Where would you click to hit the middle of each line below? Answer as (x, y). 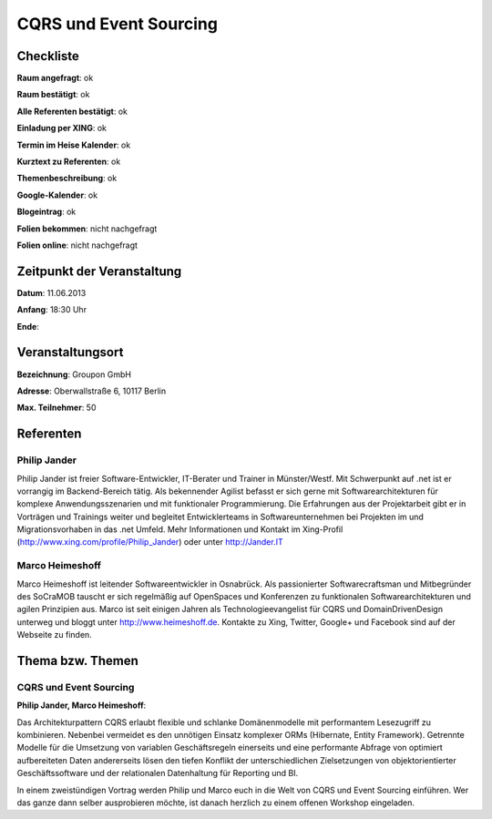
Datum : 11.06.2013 (51, 292)
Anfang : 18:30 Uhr (51, 310)
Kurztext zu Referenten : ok (69, 162)
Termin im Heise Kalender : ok (74, 145)
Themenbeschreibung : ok (67, 179)
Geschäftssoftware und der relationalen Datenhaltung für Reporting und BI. (158, 773)
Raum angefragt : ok (55, 78)
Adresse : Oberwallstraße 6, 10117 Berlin (92, 391)
